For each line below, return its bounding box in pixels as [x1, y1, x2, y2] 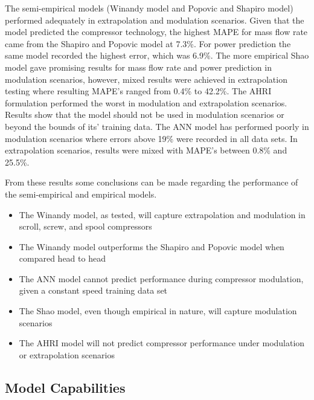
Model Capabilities [5, 378, 126, 396]
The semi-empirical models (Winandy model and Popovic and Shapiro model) [5, 2, 293, 14]
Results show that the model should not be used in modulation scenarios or [5, 108, 284, 121]
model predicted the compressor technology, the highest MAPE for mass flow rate [5, 25, 308, 38]
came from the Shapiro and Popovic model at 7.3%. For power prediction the [5, 37, 291, 50]
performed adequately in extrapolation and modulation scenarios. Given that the [5, 13, 304, 26]
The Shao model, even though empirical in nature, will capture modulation [19, 305, 297, 317]
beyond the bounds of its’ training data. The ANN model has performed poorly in [5, 120, 309, 132]
